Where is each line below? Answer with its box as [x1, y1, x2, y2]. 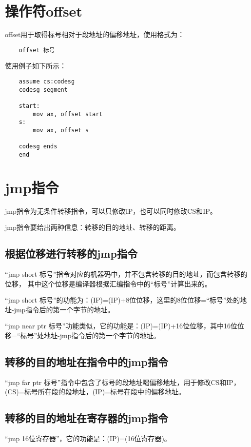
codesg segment [19, 86, 68, 93]
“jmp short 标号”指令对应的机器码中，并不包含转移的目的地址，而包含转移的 [5, 269, 248, 279]
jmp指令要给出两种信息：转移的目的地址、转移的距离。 [5, 222, 180, 232]
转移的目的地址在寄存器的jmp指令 [5, 410, 168, 426]
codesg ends [19, 143, 58, 150]
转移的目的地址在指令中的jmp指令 [5, 354, 168, 369]
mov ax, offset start [33, 110, 103, 118]
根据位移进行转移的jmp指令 [5, 246, 137, 261]
